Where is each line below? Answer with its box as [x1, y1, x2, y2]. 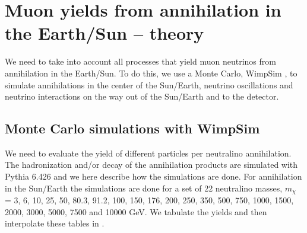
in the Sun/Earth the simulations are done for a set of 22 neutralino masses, [5, 181, 283, 194]
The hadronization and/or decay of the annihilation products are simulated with [5, 158, 298, 171]
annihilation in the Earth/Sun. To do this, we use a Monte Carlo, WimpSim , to [5, 66, 297, 79]
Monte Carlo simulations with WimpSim [5, 119, 260, 138]
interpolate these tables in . [5, 217, 105, 229]
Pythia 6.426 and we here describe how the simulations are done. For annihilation [5, 170, 302, 183]
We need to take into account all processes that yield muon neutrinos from [5, 55, 276, 68]
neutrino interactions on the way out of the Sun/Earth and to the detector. [5, 90, 279, 103]
